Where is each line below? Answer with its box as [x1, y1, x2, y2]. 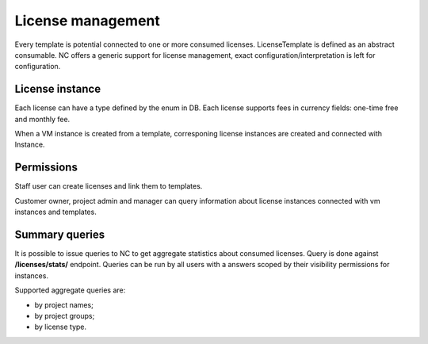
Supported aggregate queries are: [14, 285, 126, 295]
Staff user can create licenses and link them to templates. [14, 182, 203, 191]
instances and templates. [14, 207, 97, 217]
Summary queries [14, 227, 105, 241]
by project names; [34, 300, 94, 309]
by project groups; [34, 311, 95, 320]
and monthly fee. [14, 114, 71, 124]
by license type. [34, 322, 87, 332]
